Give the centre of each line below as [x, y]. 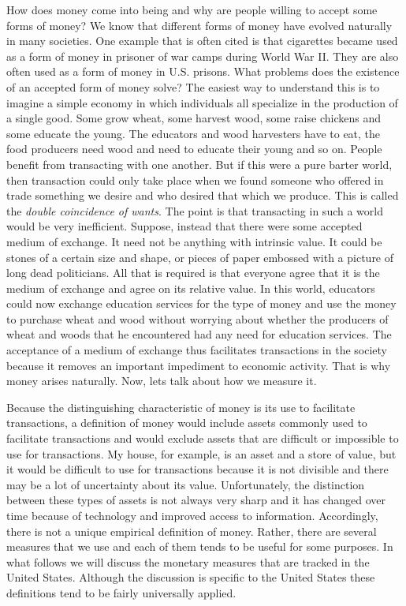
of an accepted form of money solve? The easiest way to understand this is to [193, 86]
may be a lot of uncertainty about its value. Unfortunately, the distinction [186, 484]
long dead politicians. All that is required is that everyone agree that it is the [193, 273]
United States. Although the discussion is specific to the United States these [191, 577]
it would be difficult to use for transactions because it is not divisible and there [197, 469]
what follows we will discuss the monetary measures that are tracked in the [188, 561]
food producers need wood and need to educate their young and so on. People [194, 149]
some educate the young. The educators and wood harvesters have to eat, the [194, 133]
